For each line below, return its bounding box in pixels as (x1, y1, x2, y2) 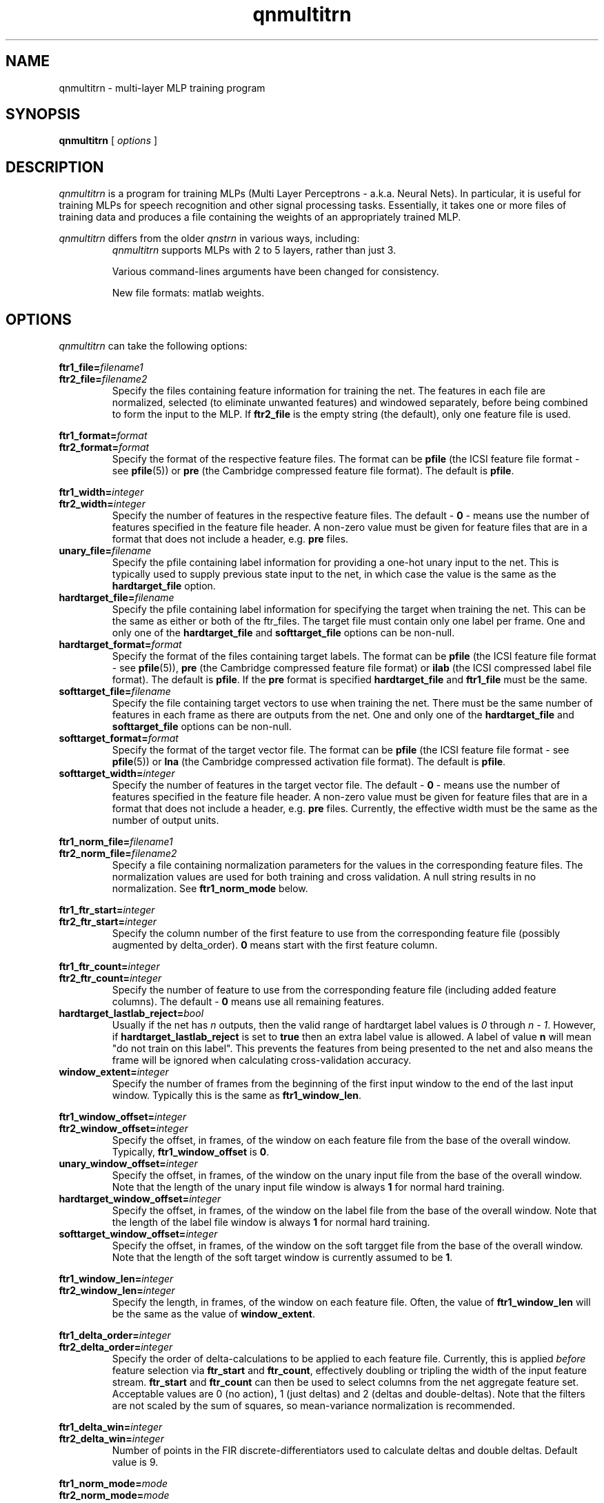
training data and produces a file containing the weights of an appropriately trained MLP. (59, 211, 461, 223)
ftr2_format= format (59, 441, 150, 454)
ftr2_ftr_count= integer (59, 972, 162, 985)
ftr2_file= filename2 (59, 373, 148, 385)
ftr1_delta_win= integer (59, 1421, 163, 1433)
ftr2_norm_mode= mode (59, 1489, 170, 1502)
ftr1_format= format (59, 430, 148, 442)
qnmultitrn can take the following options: (59, 340, 248, 352)
